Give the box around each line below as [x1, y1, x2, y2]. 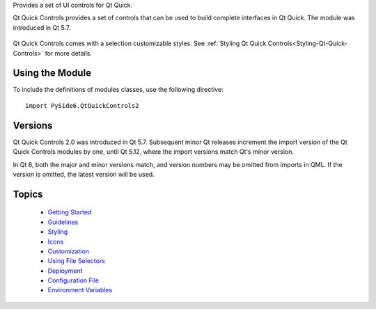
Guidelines [47, 218, 79, 226]
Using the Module [13, 67, 92, 79]
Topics [13, 188, 43, 200]
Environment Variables [47, 286, 113, 294]
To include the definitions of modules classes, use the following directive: [13, 86, 224, 94]
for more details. [45, 49, 93, 57]
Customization [47, 247, 90, 255]
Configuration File [47, 276, 100, 285]
